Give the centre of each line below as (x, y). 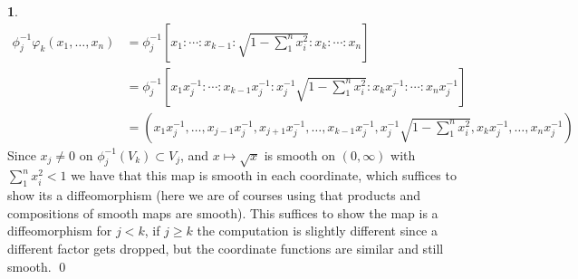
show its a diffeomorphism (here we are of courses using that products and (214, 195)
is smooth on (300, 154)
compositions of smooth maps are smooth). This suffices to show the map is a (223, 212)
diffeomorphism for (60, 231)
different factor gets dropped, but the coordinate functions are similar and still (226, 249)
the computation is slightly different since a (317, 231)
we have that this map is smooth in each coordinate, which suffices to (264, 175)
